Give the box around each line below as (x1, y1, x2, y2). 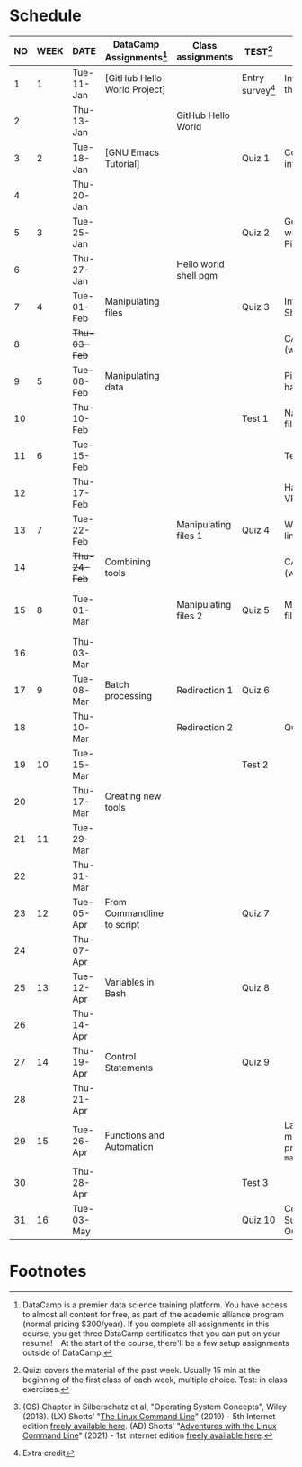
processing (104, 690, 153, 702)
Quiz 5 (241, 604, 270, 617)
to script (104, 919, 140, 931)
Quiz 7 (241, 907, 270, 920)
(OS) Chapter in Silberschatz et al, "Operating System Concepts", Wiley (22, 1401, 288, 1412)
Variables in (104, 976, 155, 988)
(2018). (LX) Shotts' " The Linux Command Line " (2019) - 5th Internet (22, 1411, 276, 1422)
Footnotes (9, 1261, 87, 1281)
